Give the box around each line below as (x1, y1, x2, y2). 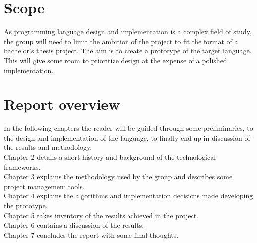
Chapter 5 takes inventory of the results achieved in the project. (4, 210, 198, 220)
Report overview (4, 94, 120, 114)
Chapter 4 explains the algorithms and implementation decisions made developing (4, 191, 253, 201)
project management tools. (4, 181, 85, 191)
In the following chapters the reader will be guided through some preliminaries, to (4, 123, 253, 133)
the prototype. (4, 200, 48, 210)
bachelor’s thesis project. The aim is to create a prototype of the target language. (4, 46, 252, 56)
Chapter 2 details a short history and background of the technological (4, 152, 216, 162)
